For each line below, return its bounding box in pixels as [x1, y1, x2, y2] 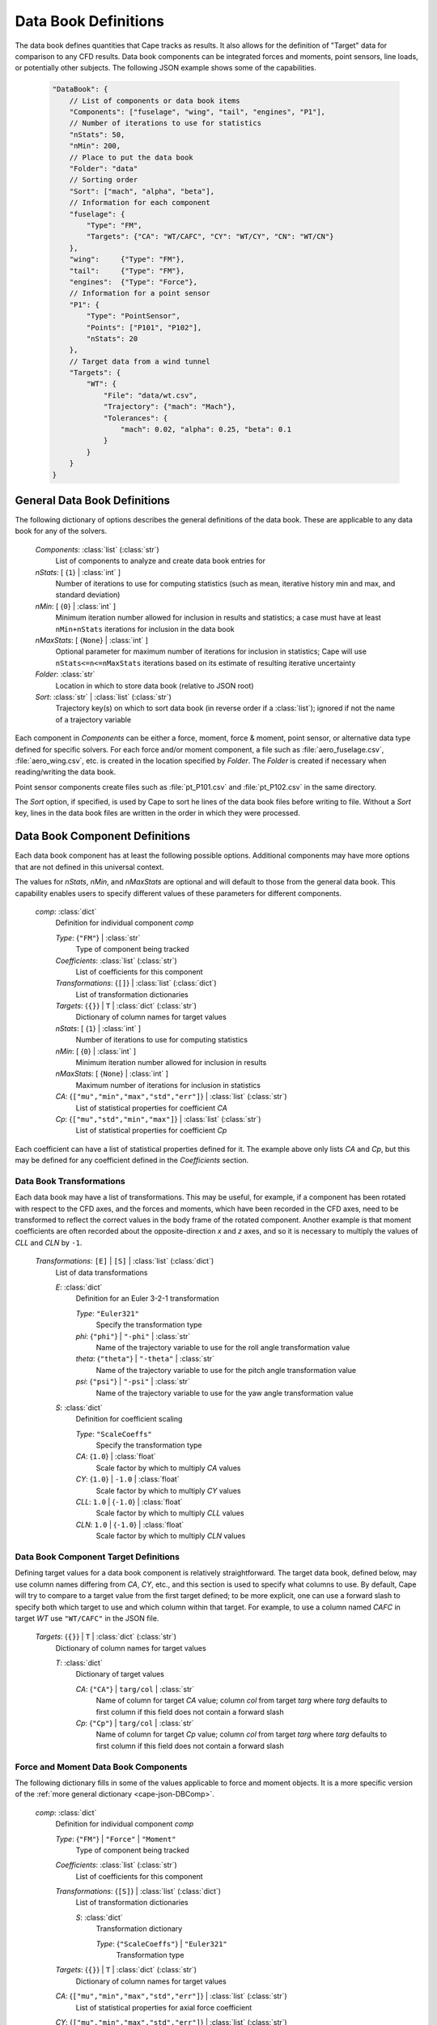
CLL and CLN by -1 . [15, 1238, 83, 1247]
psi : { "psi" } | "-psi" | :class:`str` [75, 1377, 190, 1387]
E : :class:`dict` [55, 1282, 103, 1292]
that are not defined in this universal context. [15, 862, 164, 872]
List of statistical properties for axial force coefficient [75, 2002, 252, 2012]
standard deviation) [55, 590, 121, 599]
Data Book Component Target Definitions [15, 1551, 180, 1562]
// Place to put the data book [69, 152, 193, 162]
